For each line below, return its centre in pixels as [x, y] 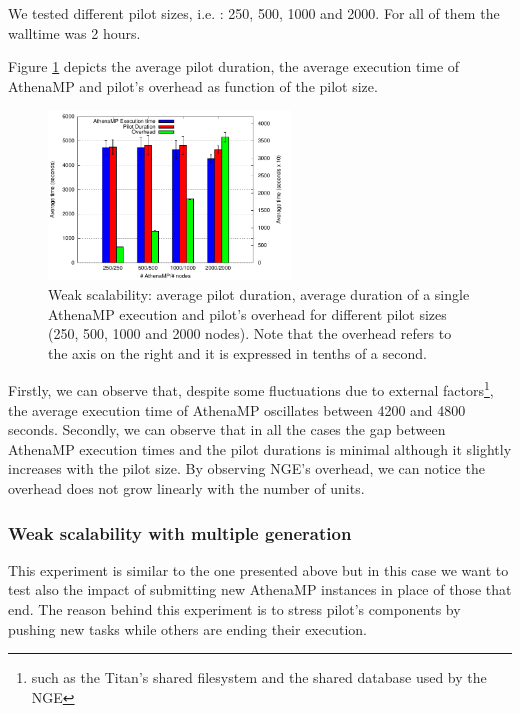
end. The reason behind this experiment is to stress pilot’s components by [234, 609]
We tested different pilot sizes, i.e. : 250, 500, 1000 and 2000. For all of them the [254, 13]
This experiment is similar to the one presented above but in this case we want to [258, 569]
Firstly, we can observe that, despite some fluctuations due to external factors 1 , [251, 389]
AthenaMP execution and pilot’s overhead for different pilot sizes [247, 313]
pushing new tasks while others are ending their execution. [187, 628]
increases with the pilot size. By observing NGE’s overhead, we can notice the [246, 468]
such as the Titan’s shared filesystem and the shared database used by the [259, 677]
